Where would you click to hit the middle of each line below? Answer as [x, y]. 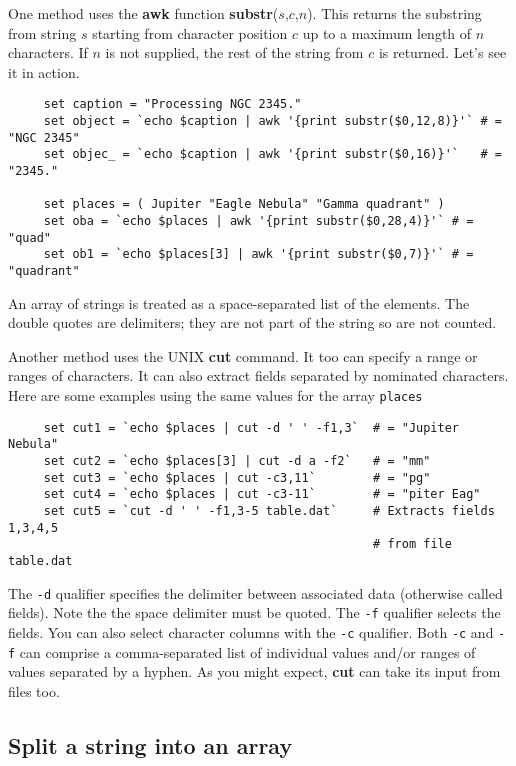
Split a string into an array [150, 744]
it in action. [44, 71]
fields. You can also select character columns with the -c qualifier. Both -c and [251, 631]
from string [42, 32]
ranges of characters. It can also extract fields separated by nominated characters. [258, 375]
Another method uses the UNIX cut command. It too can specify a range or [243, 355]
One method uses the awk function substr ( [143, 13]
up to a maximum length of [387, 32]
